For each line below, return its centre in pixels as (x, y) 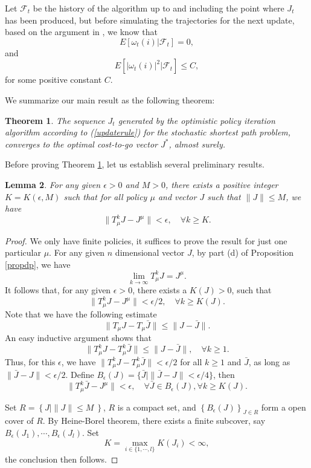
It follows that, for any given (58, 290)
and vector (177, 196)
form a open (284, 407)
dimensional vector (150, 252)
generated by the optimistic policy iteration (197, 120)
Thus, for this (30, 361)
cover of (19, 421)
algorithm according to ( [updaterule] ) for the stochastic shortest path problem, (148, 132)
